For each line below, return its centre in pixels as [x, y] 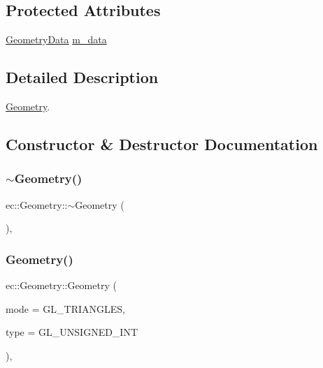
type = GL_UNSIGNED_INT [72, 332]
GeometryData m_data [56, 39]
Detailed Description [82, 77]
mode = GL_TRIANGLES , [65, 308]
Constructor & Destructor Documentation [162, 143]
